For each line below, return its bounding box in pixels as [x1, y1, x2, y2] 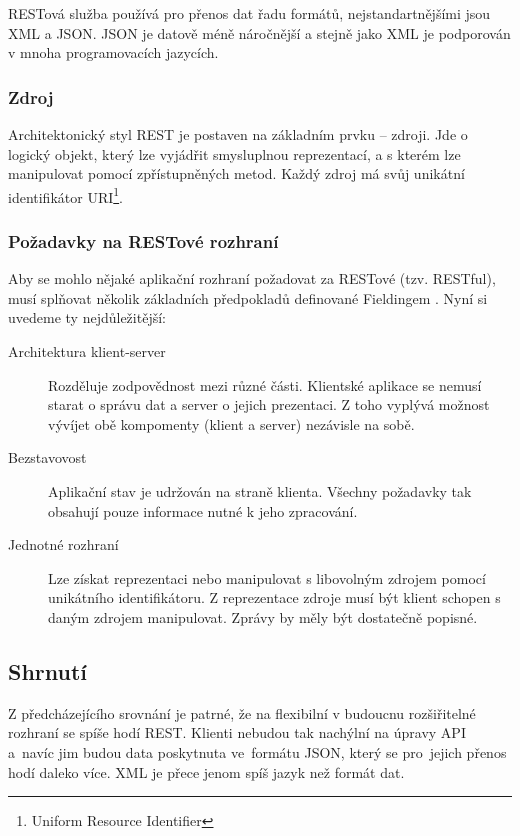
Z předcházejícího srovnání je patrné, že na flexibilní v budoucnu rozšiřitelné [8, 702, 476, 723]
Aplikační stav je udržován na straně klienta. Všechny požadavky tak [48, 481, 472, 501]
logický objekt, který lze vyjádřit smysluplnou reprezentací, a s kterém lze [8, 143, 461, 164]
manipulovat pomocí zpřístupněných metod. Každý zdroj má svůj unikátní [8, 163, 465, 184]
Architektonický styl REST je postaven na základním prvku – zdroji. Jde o [8, 124, 468, 144]
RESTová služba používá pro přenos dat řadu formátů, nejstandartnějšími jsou [8, 3, 491, 23]
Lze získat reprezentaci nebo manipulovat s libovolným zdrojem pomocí [48, 567, 486, 588]
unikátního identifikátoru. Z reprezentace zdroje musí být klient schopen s [48, 587, 501, 608]
